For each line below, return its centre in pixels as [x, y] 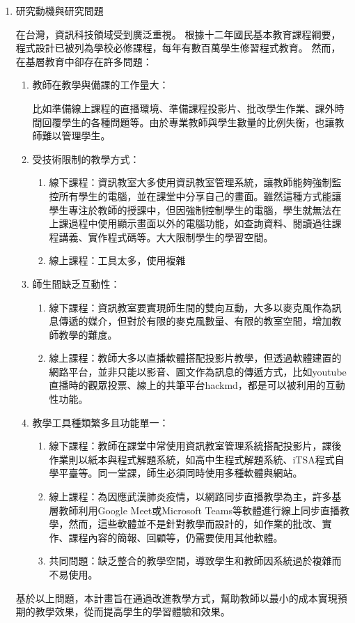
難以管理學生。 [76, 136]
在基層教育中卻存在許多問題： [84, 61]
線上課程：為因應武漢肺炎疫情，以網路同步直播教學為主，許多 [190, 497]
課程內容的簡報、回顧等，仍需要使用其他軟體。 [176, 537]
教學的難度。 [88, 334]
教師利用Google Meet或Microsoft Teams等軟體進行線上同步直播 [199, 510]
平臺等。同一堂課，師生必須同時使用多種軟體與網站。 [181, 473]
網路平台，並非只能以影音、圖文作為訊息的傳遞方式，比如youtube [198, 371]
